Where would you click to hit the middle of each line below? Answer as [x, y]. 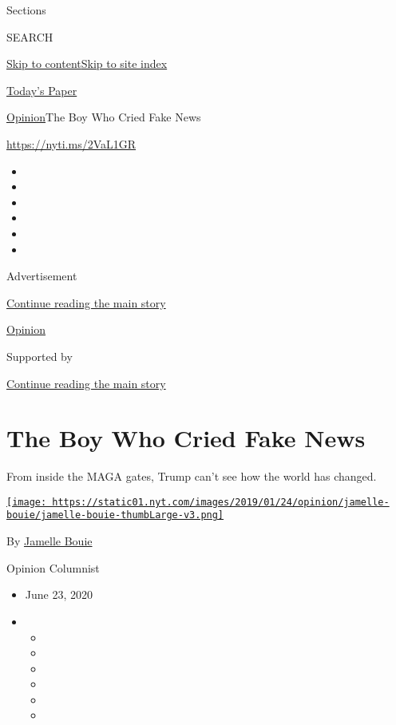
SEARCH [30, 36]
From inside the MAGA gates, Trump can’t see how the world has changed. [192, 476]
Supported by [40, 356]
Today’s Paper [42, 90]
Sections [26, 10]
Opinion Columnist [53, 567]
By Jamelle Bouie [49, 541]
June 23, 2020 [59, 594]
